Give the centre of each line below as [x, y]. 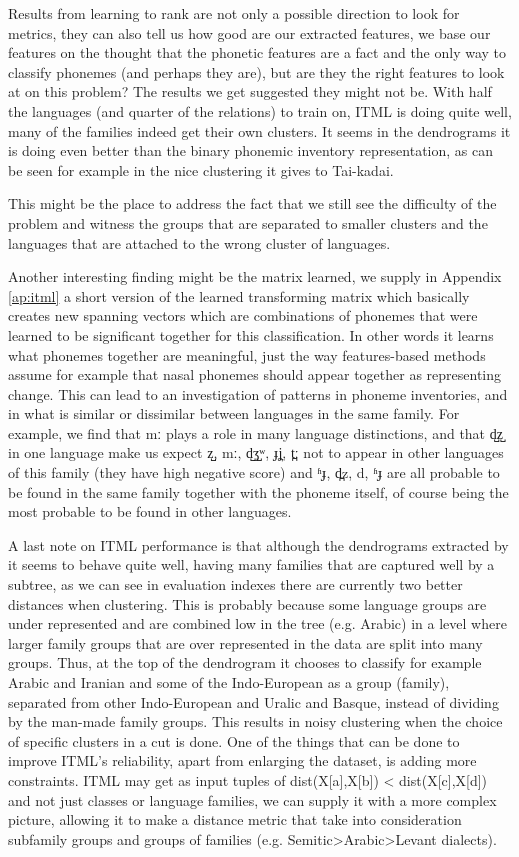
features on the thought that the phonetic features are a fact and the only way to [257, 52]
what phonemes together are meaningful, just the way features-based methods [247, 354]
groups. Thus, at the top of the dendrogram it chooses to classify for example [245, 662]
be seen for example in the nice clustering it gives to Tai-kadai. [201, 169]
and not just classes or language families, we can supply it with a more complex [252, 799]
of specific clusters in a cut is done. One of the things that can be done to [234, 740]
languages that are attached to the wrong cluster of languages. [199, 242]
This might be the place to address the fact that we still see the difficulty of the [252, 203]
